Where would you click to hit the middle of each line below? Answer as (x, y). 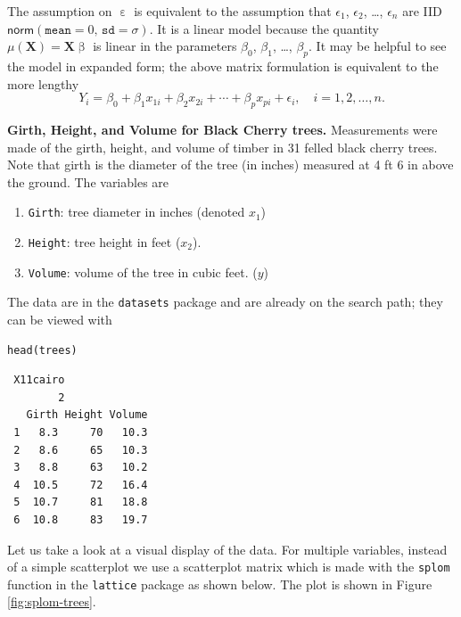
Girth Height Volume (87, 415)
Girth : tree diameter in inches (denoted (136, 212)
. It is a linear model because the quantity (264, 28)
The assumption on (60, 11)
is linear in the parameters (165, 46)
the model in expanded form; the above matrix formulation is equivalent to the (223, 66)
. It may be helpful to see (378, 46)
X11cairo (39, 380)
